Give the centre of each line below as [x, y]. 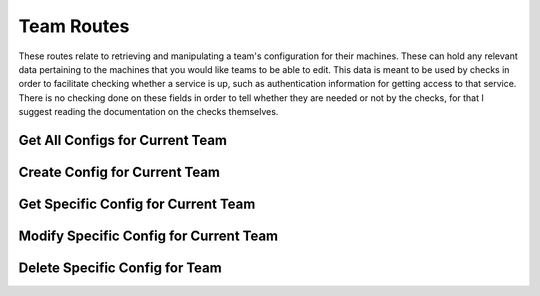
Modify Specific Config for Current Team [148, 235]
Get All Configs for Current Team [123, 140]
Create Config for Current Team [119, 171]
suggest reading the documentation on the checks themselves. [148, 112]
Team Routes [74, 26]
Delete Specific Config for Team [120, 267]
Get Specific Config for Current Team [137, 203]
